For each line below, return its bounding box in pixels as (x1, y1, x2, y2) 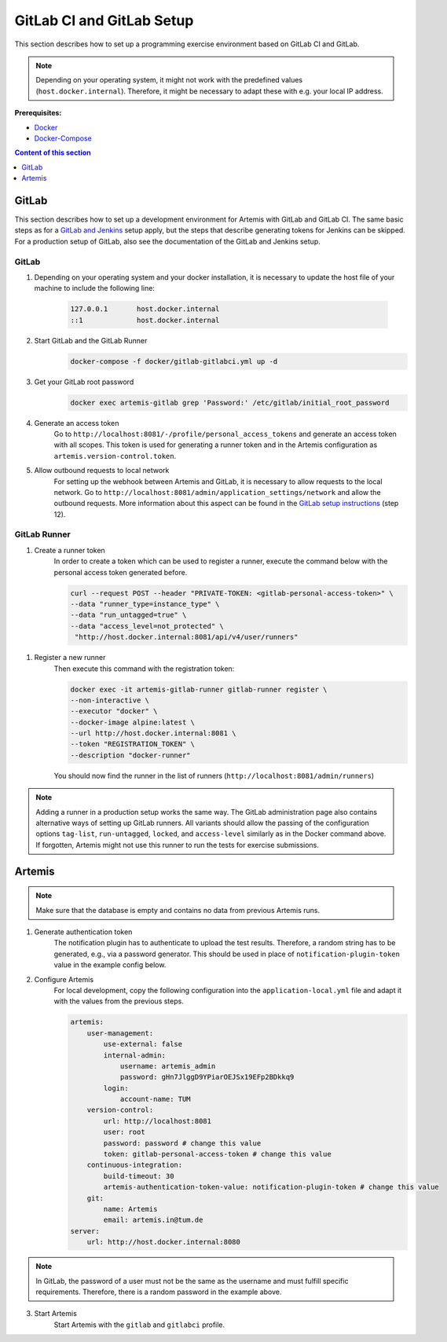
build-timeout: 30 (103, 1171, 174, 1180)
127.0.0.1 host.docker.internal (70, 305, 220, 313)
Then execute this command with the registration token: (53, 664, 235, 673)
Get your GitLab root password (34, 377, 134, 387)
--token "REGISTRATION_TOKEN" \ (70, 739, 196, 749)
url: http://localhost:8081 (103, 1116, 212, 1125)
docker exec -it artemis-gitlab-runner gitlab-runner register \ (70, 684, 328, 694)
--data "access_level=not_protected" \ (70, 621, 224, 630)
